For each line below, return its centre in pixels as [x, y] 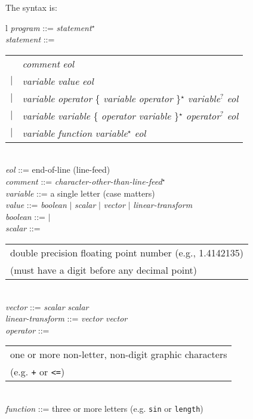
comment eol [48, 63]
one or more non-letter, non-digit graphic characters [119, 354]
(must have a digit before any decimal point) [104, 270]
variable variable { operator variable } [101, 115]
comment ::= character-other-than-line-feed [84, 181]
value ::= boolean [36, 205]
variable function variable [75, 133]
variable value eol [58, 81]
